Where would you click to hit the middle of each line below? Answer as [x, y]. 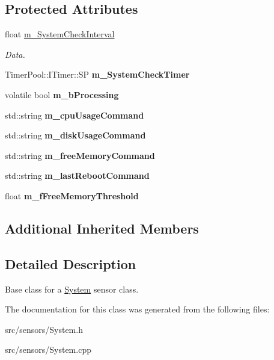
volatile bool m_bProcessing [62, 94]
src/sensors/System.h [44, 329]
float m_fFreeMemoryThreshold [72, 195]
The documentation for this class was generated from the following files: [137, 309]
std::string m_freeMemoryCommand [80, 155]
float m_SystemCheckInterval [60, 34]
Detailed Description [71, 263]
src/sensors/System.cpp [48, 349]
